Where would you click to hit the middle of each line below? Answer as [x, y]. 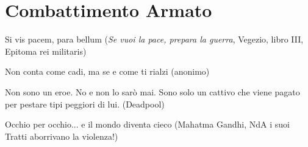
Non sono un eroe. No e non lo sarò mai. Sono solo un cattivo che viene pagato [152, 91]
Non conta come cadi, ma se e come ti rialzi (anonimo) [107, 71]
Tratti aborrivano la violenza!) [62, 136]
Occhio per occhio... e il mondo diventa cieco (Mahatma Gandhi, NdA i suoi [147, 124]
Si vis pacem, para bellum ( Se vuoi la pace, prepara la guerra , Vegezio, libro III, [154, 39]
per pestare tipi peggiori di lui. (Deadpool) [85, 104]
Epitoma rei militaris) [46, 51]
